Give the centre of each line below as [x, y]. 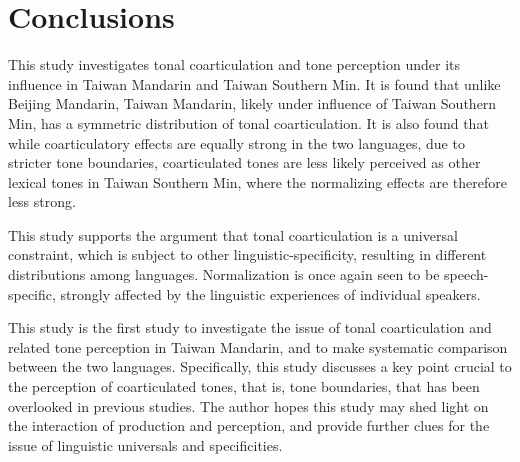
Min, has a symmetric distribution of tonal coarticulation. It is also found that [248, 122]
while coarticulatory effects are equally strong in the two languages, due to [236, 142]
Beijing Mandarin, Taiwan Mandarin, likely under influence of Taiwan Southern [252, 103]
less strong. [42, 201]
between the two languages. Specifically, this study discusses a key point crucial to [260, 366]
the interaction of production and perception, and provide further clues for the [249, 425]
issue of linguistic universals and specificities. [145, 444]
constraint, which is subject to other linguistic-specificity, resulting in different [247, 254]
